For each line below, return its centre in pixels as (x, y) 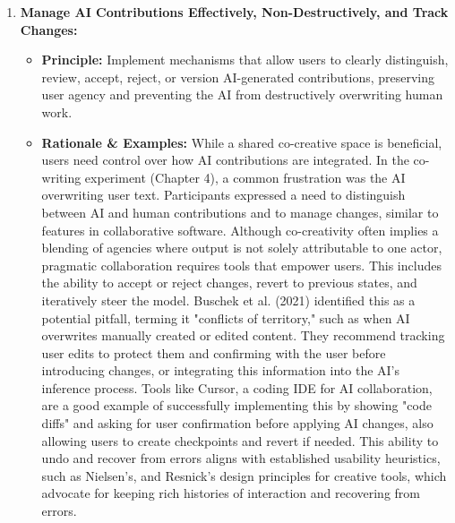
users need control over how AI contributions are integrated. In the (225, 160)
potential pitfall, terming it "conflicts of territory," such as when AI (226, 317)
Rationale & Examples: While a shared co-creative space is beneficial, (242, 142)
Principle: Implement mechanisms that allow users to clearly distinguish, (245, 60)
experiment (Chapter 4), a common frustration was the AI (245, 177)
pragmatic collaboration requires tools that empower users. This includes (241, 265)
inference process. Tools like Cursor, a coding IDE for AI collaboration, (237, 387)
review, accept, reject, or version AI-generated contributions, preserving (238, 77)
